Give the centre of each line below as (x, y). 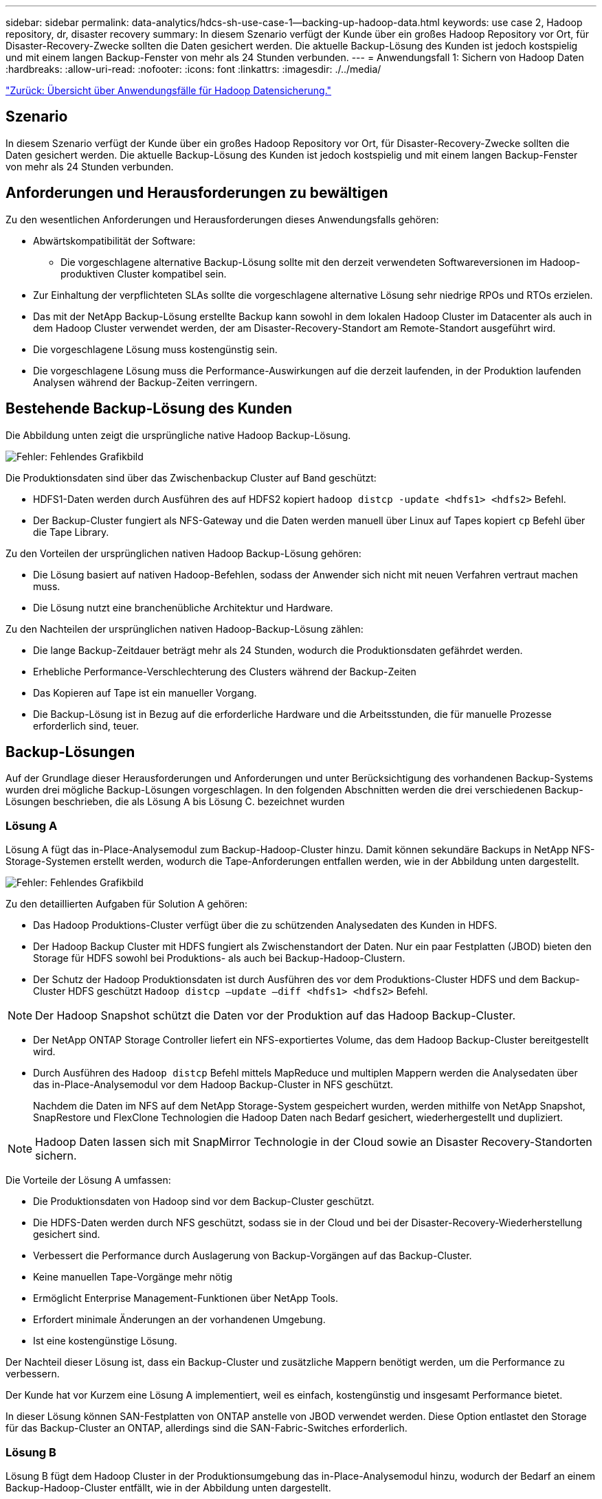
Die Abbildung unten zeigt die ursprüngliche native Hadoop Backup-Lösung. (178, 435)
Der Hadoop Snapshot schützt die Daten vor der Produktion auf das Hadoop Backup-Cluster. (276, 1016)
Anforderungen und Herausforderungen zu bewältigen (197, 193)
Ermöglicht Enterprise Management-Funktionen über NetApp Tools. (186, 1298)
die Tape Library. (71, 532)
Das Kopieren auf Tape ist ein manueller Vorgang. (145, 692)
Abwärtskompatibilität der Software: (114, 240)
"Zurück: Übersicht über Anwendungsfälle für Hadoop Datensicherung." (169, 90)
